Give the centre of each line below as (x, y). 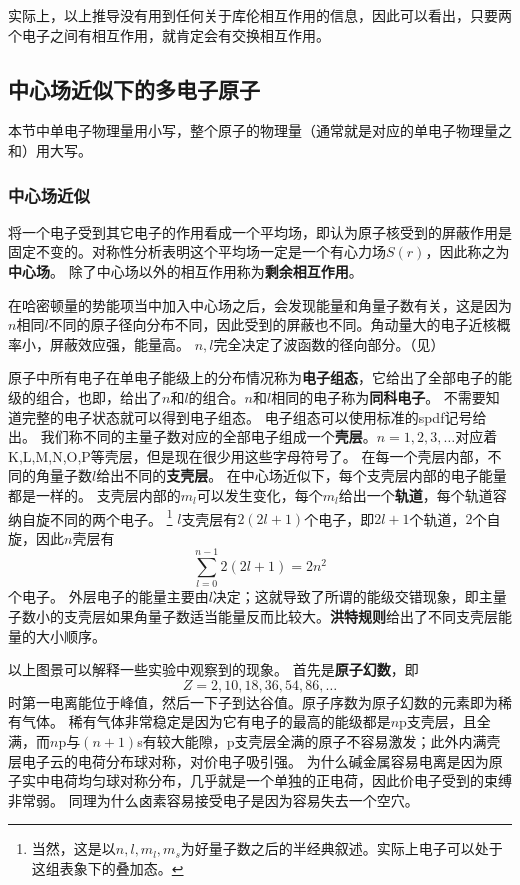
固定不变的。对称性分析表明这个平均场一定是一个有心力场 (197, 251)
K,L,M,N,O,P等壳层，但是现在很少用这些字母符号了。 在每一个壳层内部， (248, 455)
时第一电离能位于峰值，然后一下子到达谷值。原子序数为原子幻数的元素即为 (253, 701)
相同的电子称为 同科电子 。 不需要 (378, 396)
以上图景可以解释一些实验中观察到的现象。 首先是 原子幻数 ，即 (213, 669)
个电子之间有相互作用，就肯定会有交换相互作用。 (169, 34)
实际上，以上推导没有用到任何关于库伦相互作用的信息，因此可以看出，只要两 (260, 15)
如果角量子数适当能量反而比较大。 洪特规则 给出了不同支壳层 (301, 616)
